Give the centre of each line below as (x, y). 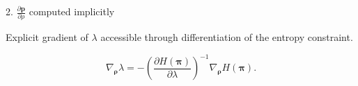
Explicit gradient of (47, 37)
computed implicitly (72, 11)
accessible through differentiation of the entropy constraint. (227, 37)
